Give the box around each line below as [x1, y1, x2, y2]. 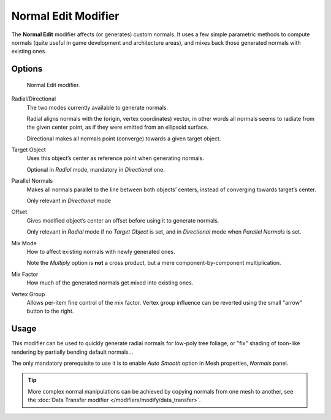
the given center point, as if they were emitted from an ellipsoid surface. [26, 123, 209, 131]
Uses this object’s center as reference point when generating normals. [26, 155, 205, 162]
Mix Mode [11, 239, 37, 246]
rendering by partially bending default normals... [11, 348, 134, 356]
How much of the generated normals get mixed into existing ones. [26, 279, 194, 286]
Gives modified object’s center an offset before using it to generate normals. [26, 216, 219, 224]
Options [11, 64, 43, 74]
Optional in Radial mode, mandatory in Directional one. [26, 166, 165, 173]
